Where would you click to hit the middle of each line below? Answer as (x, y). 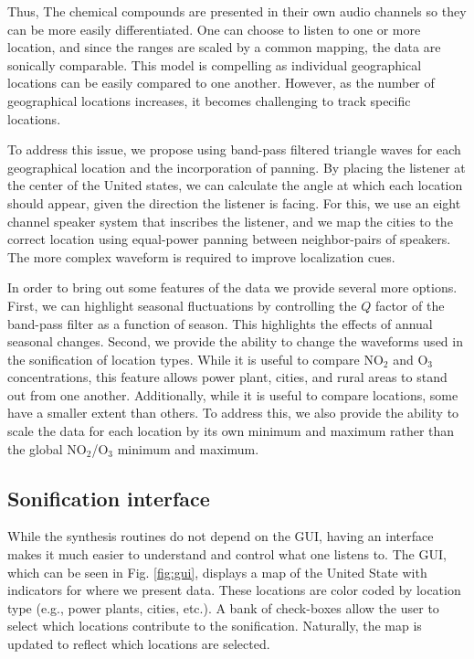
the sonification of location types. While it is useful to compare (184, 359)
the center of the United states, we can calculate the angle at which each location (235, 185)
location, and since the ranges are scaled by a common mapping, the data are (224, 47)
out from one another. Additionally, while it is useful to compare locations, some (233, 394)
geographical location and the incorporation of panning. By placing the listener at (237, 167)
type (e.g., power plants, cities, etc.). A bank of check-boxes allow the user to (223, 607)
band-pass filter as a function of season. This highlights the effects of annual (220, 323)
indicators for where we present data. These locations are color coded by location (234, 590)
